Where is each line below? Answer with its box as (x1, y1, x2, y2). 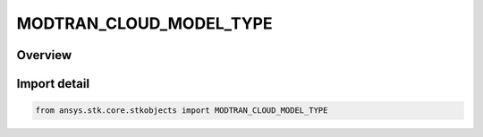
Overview (16, 47, 72, 63)
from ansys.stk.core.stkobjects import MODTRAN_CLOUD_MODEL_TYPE (35, 106, 328, 116)
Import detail (16, 76, 89, 91)
